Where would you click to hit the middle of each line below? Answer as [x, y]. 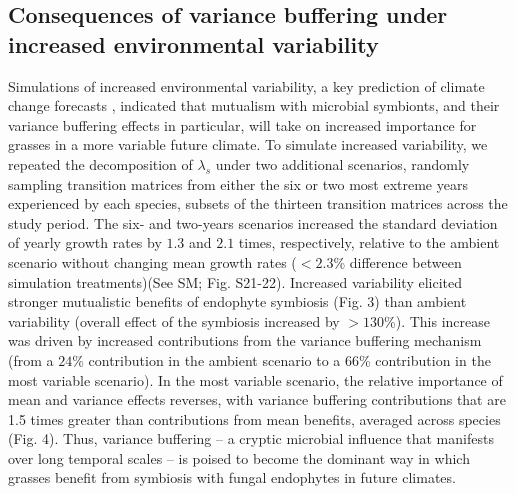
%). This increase [437, 320]
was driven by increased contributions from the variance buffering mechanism [245, 340]
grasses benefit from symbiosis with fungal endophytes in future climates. [232, 477]
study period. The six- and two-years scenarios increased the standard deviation [253, 222]
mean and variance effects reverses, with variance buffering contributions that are [257, 399]
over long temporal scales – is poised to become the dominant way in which [239, 457]
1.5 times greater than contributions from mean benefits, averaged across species [254, 418]
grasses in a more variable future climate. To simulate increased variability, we [248, 144]
